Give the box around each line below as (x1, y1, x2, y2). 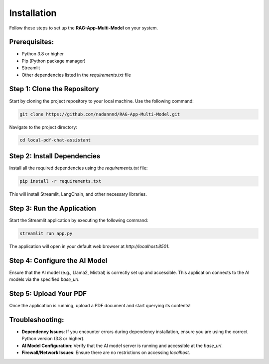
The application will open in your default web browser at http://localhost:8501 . (9, 243, 170, 249)
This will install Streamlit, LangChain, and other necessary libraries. (9, 191, 147, 197)
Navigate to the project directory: (9, 124, 77, 130)
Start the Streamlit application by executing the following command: (9, 217, 148, 223)
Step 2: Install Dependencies (9, 152, 101, 160)
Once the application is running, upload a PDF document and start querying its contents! (9, 303, 191, 309)
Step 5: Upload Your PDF (9, 289, 87, 298)
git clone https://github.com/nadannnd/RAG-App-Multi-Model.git (19, 111, 180, 117)
